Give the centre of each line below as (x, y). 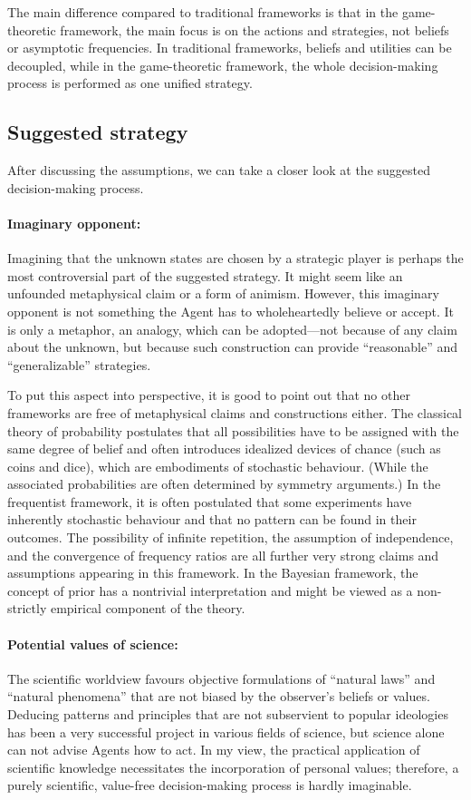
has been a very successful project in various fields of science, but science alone (226, 732)
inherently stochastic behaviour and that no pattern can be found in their (212, 519)
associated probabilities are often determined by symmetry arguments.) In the (224, 484)
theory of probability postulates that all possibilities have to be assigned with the (233, 430)
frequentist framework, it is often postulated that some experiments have (210, 501)
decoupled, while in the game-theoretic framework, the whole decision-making (223, 65)
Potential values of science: (93, 644)
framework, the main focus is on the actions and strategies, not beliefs (255, 29)
